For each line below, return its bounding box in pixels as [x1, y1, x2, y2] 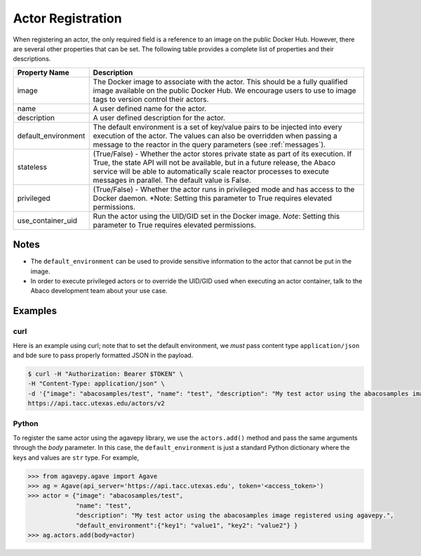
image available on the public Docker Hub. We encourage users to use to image [93, 85, 356, 95]
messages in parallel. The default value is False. [93, 175, 252, 185]
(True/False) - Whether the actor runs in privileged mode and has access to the [93, 184, 355, 194]
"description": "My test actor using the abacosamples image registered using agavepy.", [76, 512, 394, 519]
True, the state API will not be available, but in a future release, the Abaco [93, 157, 336, 167]
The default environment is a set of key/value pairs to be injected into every [93, 122, 342, 131]
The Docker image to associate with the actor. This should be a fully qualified [93, 77, 348, 86]
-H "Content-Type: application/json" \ [27, 380, 165, 388]
